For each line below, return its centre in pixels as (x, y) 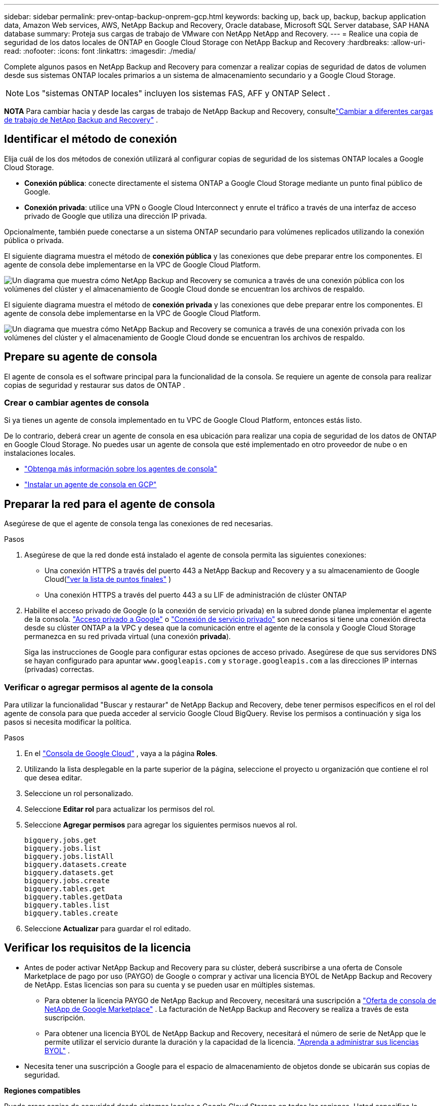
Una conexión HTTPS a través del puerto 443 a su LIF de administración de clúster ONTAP (196, 595)
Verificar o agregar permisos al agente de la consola (109, 687)
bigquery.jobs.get (61, 840)
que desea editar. (53, 778)
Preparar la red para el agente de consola (110, 504)
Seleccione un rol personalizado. (79, 794)
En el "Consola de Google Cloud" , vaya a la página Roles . (121, 754)
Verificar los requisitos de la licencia (98, 948)
